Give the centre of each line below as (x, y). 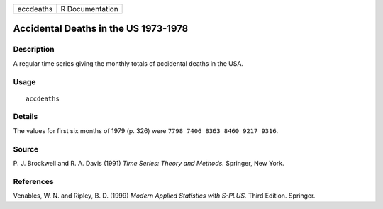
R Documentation (89, 9)
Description (34, 50)
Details (26, 117)
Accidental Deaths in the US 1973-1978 (101, 29)
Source (26, 149)
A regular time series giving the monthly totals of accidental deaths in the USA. (128, 63)
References (33, 181)
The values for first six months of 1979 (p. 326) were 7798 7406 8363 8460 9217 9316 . (146, 130)
